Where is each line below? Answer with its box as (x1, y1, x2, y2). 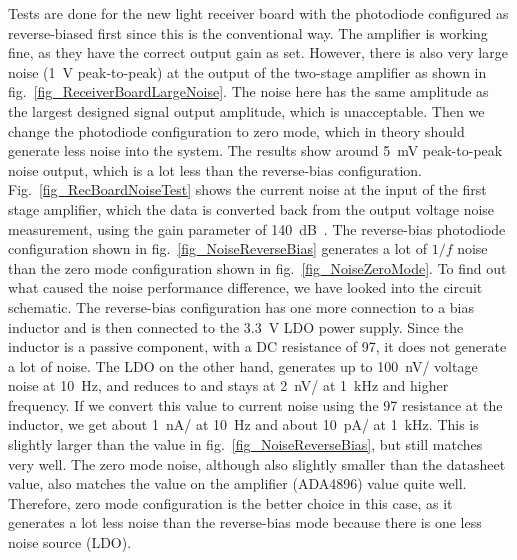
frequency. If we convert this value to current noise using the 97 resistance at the (8, 394, 503, 415)
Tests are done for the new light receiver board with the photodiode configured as (8, 3, 509, 23)
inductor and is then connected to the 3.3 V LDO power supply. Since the (8, 316, 464, 337)
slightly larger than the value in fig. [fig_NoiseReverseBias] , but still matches (8, 434, 483, 455)
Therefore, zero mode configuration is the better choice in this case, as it (8, 492, 453, 513)
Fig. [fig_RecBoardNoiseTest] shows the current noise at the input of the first (8, 179, 487, 200)
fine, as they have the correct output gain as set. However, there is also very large (8, 42, 508, 63)
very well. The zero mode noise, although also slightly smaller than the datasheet (8, 453, 506, 474)
